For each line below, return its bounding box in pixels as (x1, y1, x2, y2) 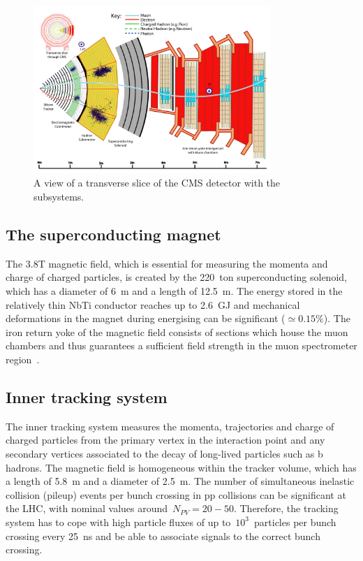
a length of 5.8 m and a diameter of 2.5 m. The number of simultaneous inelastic (6, 474, 355, 488)
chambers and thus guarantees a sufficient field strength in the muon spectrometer (6, 338, 357, 353)
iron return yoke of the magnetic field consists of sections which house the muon (6, 324, 348, 339)
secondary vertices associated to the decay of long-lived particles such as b (6, 446, 323, 460)
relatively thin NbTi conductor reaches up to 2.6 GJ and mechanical (6, 297, 300, 312)
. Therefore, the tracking (233, 501, 339, 516)
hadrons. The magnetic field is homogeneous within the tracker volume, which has (6, 460, 357, 474)
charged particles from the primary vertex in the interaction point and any (6, 432, 325, 447)
